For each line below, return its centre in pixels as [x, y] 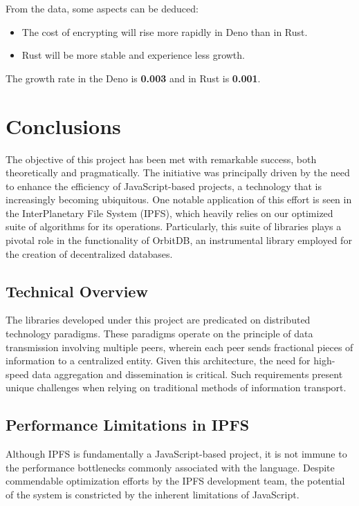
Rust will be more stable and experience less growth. [133, 55]
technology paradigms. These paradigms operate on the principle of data [159, 334]
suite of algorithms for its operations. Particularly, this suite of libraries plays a [174, 226]
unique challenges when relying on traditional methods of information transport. [176, 387]
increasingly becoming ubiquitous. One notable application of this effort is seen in [179, 199]
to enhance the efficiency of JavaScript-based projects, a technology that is [164, 186]
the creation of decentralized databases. [89, 253]
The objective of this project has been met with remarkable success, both [161, 159]
